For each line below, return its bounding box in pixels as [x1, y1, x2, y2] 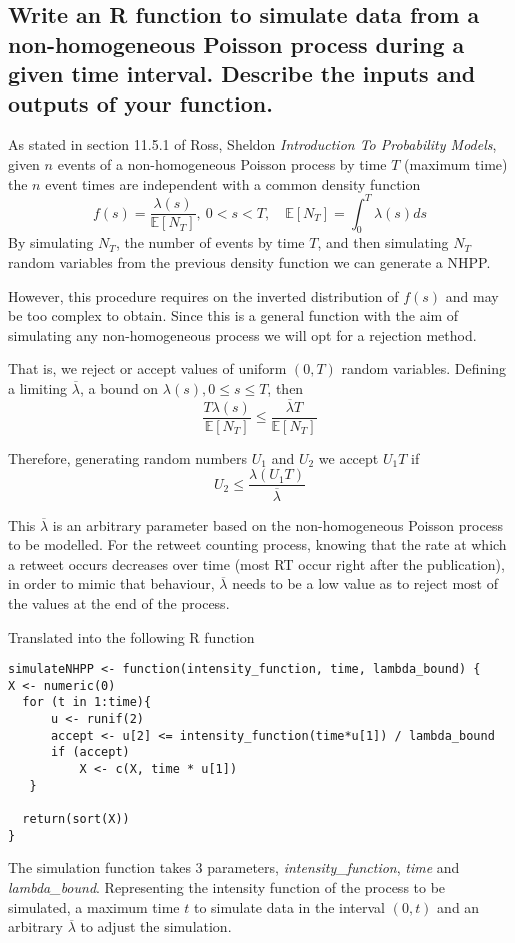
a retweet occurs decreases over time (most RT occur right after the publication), [8, 553, 505, 574]
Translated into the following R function [8, 626, 255, 647]
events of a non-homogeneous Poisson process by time [57, 153, 387, 174]
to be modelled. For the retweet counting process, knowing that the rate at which [8, 534, 507, 555]
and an [437, 896, 480, 917]
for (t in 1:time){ [22, 695, 152, 710]
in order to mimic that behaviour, [8, 573, 215, 594]
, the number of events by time [115, 232, 305, 253]
